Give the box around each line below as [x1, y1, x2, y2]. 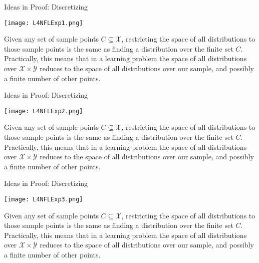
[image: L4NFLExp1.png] [4, 19, 83, 27]
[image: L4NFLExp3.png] [4, 196, 83, 203]
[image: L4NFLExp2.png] [4, 107, 83, 115]
